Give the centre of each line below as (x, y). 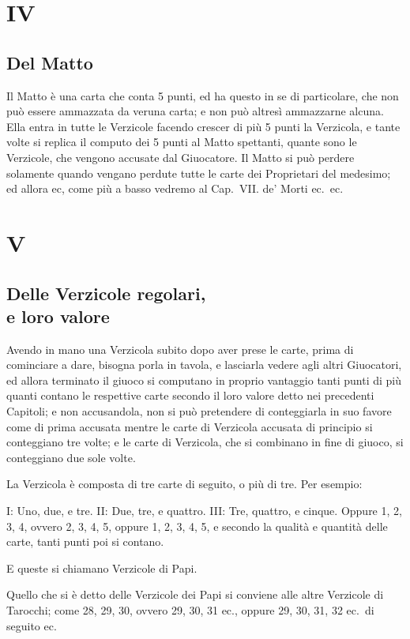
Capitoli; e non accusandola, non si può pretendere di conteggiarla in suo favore (199, 411)
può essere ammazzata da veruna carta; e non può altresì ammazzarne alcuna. (195, 111)
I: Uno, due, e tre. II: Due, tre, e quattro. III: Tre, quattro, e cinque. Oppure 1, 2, (204, 511)
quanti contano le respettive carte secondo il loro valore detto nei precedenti (190, 395)
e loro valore (58, 316)
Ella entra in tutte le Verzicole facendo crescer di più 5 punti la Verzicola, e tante (203, 126)
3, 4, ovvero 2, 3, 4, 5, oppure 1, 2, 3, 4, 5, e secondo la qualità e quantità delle (197, 526)
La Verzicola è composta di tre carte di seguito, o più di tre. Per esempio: (184, 484)
